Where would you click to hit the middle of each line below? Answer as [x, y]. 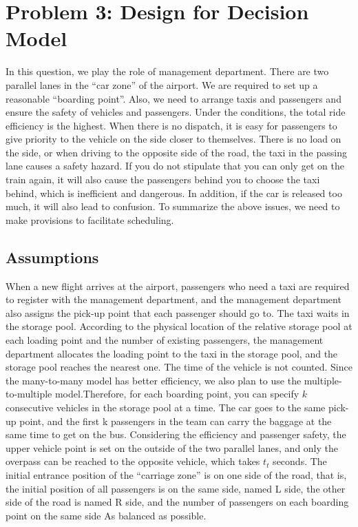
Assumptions [52, 257]
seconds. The [300, 461]
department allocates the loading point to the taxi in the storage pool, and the [172, 353]
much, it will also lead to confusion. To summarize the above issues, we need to [173, 206]
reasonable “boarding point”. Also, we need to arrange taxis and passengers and [173, 98]
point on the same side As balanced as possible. [106, 515]
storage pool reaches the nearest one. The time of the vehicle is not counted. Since [179, 367]
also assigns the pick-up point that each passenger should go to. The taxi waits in [178, 312]
